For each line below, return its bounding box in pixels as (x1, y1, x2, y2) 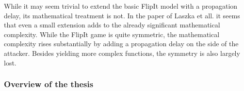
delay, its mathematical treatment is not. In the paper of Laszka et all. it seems (4, 10, 240, 20)
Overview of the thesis (4, 78, 94, 90)
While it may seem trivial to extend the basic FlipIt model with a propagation (4, 1, 238, 11)
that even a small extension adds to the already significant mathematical (4, 20, 220, 30)
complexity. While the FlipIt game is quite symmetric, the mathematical (4, 29, 220, 39)
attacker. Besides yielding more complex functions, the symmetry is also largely (4, 48, 240, 58)
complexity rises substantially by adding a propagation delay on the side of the (4, 39, 239, 49)
